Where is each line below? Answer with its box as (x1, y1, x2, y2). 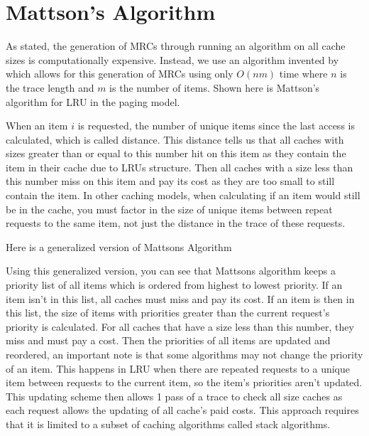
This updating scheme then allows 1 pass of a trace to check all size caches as (6, 388, 343, 403)
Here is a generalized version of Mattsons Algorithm (6, 239, 232, 254)
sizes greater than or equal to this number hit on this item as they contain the (6, 146, 346, 161)
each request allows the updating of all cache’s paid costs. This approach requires (6, 403, 359, 418)
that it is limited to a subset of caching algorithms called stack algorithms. (6, 416, 331, 431)
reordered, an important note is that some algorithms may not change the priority (6, 347, 363, 361)
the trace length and (6, 80, 94, 95)
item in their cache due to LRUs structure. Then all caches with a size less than (6, 159, 353, 174)
